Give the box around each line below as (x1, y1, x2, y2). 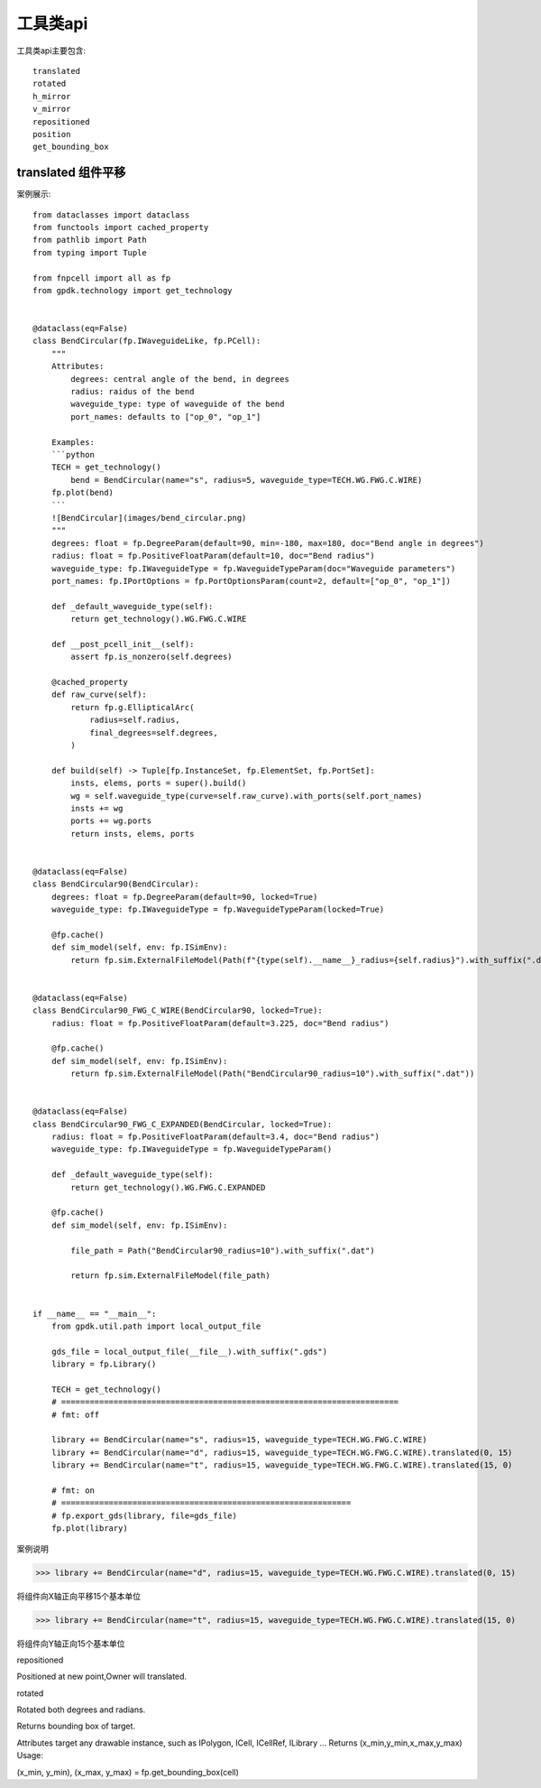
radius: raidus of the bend (70, 386, 195, 397)
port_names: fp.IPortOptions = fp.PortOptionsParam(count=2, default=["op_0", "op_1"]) (50, 576, 451, 586)
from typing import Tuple (32, 247, 148, 257)
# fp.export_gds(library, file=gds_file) (50, 1510, 238, 1521)
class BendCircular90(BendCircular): (32, 879, 200, 889)
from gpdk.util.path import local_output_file (50, 1320, 261, 1331)
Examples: (50, 437, 95, 447)
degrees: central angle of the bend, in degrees (70, 374, 290, 384)
